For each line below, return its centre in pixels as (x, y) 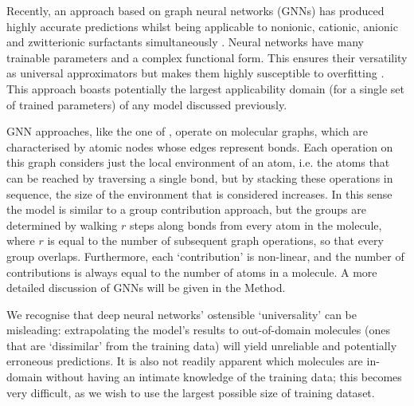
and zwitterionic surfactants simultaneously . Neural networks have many (185, 42)
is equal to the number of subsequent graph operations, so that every (215, 240)
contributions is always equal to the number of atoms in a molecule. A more (192, 272)
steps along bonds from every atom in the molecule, (256, 225)
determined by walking (62, 225)
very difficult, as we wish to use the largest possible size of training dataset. (191, 392)
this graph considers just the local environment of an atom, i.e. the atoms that (198, 162)
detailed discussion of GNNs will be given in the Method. (146, 288)
